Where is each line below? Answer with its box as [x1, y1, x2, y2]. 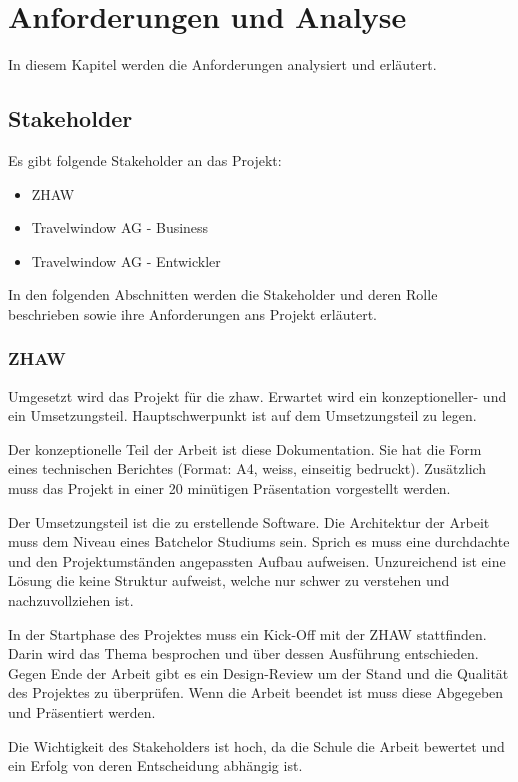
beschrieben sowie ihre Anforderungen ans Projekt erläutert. [8, 303, 378, 324]
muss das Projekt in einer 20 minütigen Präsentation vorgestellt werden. [8, 478, 451, 499]
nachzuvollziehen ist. [8, 590, 134, 611]
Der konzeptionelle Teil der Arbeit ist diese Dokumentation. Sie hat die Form [8, 438, 482, 459]
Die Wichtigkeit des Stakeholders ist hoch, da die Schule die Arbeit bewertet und [8, 735, 505, 756]
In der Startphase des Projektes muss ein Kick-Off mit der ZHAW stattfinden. [8, 623, 487, 644]
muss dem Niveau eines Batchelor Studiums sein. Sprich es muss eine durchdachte [8, 531, 510, 552]
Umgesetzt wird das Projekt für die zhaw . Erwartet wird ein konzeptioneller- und [8, 385, 507, 406]
